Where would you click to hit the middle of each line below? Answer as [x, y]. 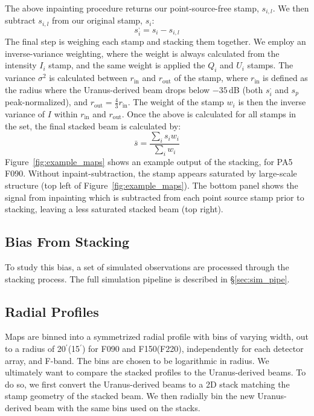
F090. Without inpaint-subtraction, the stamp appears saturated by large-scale [151, 173]
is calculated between [88, 78]
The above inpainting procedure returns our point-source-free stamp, [132, 8]
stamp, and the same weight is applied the [127, 65]
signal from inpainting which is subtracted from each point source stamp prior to [155, 197]
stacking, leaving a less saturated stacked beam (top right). [114, 209]
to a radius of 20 [35, 348]
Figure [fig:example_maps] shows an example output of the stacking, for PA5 [149, 161]
